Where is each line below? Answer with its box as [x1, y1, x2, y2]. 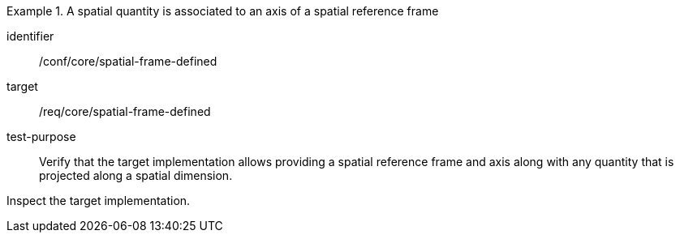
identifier [6, 29, 54, 43]
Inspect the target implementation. [6, 194, 191, 207]
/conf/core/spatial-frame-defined [39, 54, 217, 68]
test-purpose [6, 130, 76, 143]
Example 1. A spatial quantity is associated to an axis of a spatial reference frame [6, 4, 439, 18]
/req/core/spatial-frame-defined [39, 105, 211, 118]
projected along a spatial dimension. [39, 169, 233, 182]
